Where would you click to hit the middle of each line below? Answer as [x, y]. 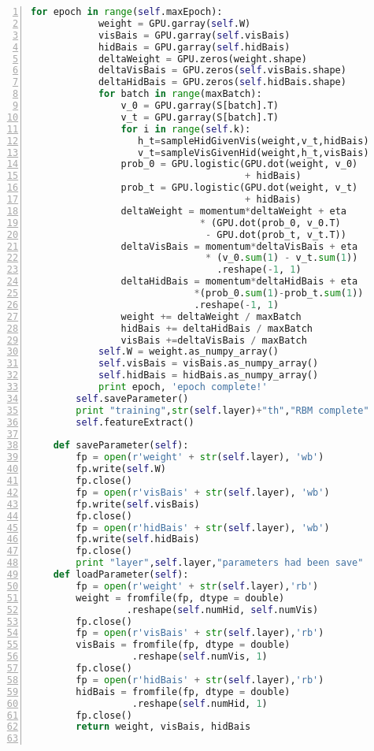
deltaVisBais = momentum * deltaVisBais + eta [239, 246]
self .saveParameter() [132, 398]
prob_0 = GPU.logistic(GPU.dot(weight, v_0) [239, 164]
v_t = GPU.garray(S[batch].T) [200, 117]
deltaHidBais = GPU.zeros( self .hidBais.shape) [222, 82]
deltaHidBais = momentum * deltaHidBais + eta [239, 282]
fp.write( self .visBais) [138, 504]
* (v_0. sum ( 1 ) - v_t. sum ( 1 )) [281, 258]
